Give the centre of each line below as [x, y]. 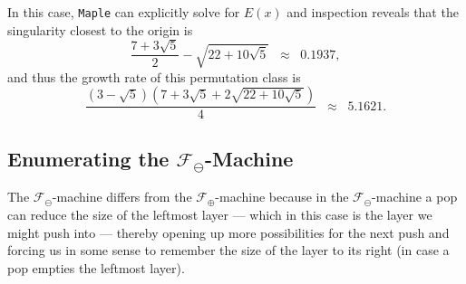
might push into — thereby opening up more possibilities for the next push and [228, 232]
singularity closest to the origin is [100, 29]
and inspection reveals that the [373, 12]
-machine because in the [282, 197]
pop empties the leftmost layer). [96, 267]
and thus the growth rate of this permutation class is [154, 76]
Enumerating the [88, 158]
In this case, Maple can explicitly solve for [124, 12]
